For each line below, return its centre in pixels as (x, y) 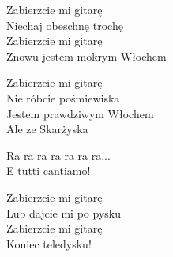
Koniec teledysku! (49, 243)
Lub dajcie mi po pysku (64, 212)
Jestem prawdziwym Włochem (80, 113)
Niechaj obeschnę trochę (65, 25)
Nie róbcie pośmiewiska (63, 97)
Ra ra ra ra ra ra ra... (58, 155)
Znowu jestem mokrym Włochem (86, 56)
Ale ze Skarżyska (47, 129)
